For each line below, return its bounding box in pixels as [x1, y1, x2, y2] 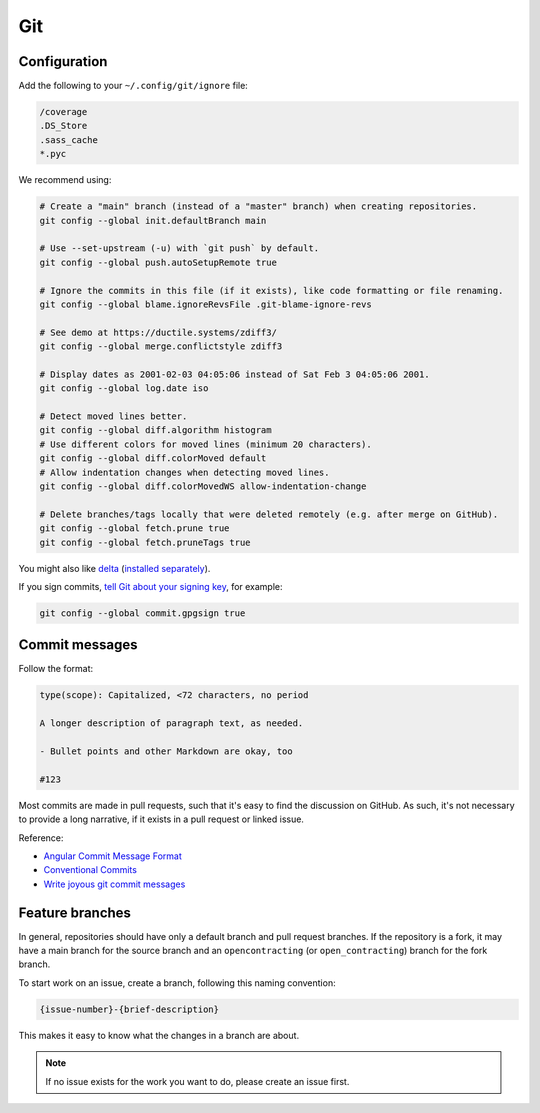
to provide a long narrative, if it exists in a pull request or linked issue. [18, 813, 305, 825]
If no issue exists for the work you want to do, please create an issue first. [45, 1075, 350, 1087]
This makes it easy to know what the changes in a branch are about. [18, 1029, 300, 1041]
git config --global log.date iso [39, 383, 209, 394]
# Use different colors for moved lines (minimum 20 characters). [39, 438, 372, 450]
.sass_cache [39, 134, 99, 145]
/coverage [39, 106, 88, 118]
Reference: [18, 831, 64, 844]
